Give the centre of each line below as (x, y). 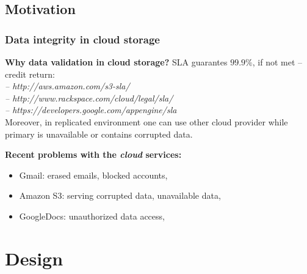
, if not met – (277, 62)
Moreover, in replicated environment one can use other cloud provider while (146, 121)
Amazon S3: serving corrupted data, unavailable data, (120, 195)
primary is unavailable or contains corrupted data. (99, 134)
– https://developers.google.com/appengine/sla (91, 110)
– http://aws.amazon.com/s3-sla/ (67, 86)
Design (34, 258)
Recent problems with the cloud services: (93, 154)
